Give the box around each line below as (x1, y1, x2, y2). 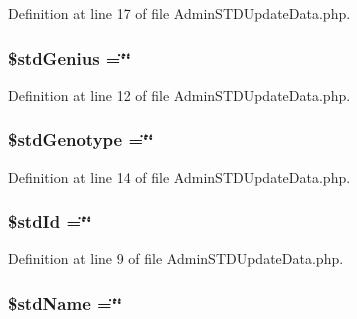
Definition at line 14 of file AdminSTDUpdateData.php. (8, 166, 351, 187)
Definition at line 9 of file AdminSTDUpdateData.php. (8, 248, 344, 269)
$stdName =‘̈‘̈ (8, 290, 123, 315)
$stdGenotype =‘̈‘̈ (8, 127, 154, 152)
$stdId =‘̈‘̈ (8, 209, 92, 234)
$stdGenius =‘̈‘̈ (8, 45, 131, 70)
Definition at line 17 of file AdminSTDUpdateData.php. (8, 3, 351, 23)
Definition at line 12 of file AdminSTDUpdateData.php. (8, 84, 351, 105)
